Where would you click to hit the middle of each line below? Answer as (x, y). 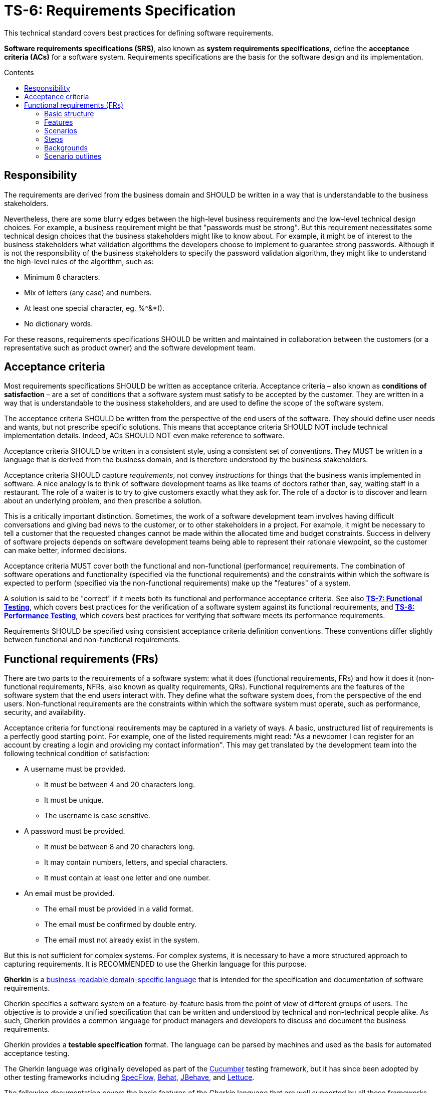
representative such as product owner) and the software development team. (130, 347)
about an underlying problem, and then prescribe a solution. (103, 501)
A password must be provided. (75, 831)
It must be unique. (74, 800)
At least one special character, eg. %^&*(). (94, 308)
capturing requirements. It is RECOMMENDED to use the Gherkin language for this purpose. (155, 964)
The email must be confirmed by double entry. (121, 925)
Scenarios (61, 130)
